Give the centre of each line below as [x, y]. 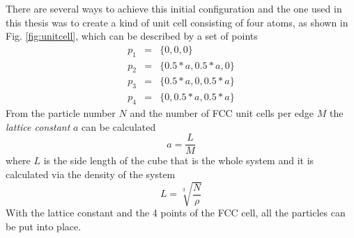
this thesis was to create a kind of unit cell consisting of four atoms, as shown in [177, 22]
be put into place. [44, 226]
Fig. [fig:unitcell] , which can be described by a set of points [132, 36]
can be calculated [119, 126]
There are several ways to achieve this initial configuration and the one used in [174, 8]
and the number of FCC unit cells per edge [222, 113]
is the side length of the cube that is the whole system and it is [179, 160]
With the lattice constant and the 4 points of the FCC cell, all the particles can [176, 213]
